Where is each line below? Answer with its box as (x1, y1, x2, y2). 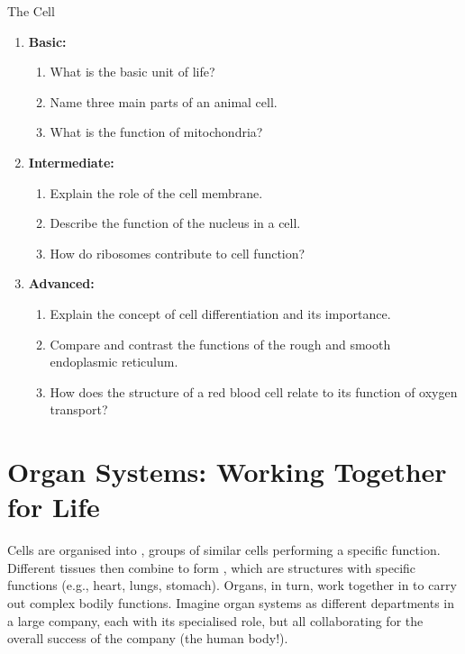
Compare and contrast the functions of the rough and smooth (50, 334, 391, 353)
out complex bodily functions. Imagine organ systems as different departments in (7, 594, 455, 612)
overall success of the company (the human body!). (7, 629, 288, 648)
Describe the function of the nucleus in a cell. (50, 213, 301, 232)
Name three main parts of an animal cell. (50, 92, 278, 111)
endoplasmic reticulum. (50, 352, 178, 371)
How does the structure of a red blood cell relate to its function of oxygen (50, 382, 458, 401)
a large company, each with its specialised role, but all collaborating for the (7, 611, 424, 630)
